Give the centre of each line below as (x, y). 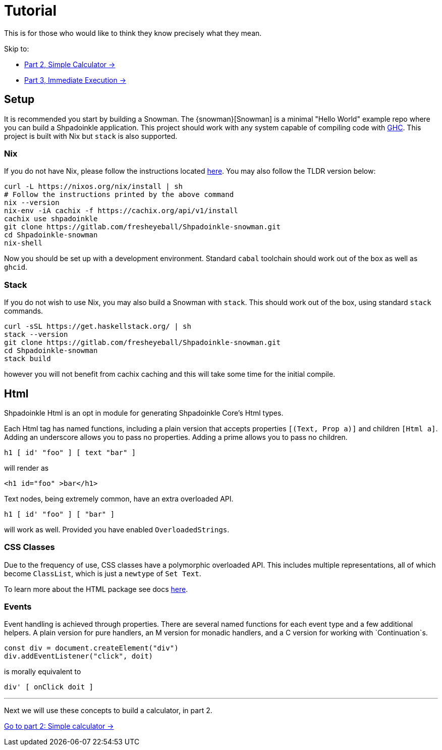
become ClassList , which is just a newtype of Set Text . (103, 573)
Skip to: (17, 48)
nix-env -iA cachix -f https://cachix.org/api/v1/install (121, 211)
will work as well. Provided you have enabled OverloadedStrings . (117, 529)
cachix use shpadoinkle (51, 219)
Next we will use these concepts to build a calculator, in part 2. (108, 711)
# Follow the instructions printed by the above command (119, 195)
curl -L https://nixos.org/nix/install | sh (94, 187)
